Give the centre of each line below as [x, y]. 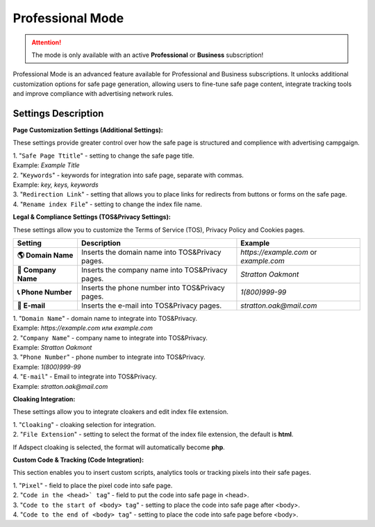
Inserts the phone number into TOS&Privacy [153, 287]
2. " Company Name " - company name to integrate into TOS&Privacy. [110, 337]
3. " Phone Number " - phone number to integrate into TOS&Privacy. [109, 357]
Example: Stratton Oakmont [52, 348]
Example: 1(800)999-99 [47, 367]
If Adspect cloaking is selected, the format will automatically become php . [119, 447]
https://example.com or [279, 252]
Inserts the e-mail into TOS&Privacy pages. [151, 306]
